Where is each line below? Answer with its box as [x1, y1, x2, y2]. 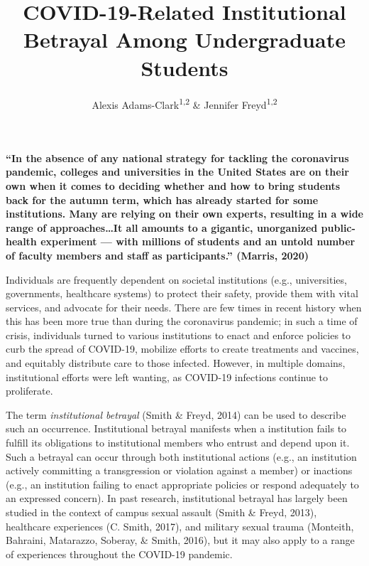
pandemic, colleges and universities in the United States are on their [6, 164, 349, 179]
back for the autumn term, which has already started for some [6, 192, 319, 207]
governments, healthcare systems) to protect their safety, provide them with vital [6, 286, 358, 301]
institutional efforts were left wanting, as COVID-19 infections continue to [6, 369, 329, 384]
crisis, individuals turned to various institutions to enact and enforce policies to [6, 327, 351, 342]
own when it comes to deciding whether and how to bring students [6, 178, 341, 193]
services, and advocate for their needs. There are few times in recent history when [6, 299, 362, 314]
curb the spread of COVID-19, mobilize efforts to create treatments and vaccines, [6, 341, 359, 356]
